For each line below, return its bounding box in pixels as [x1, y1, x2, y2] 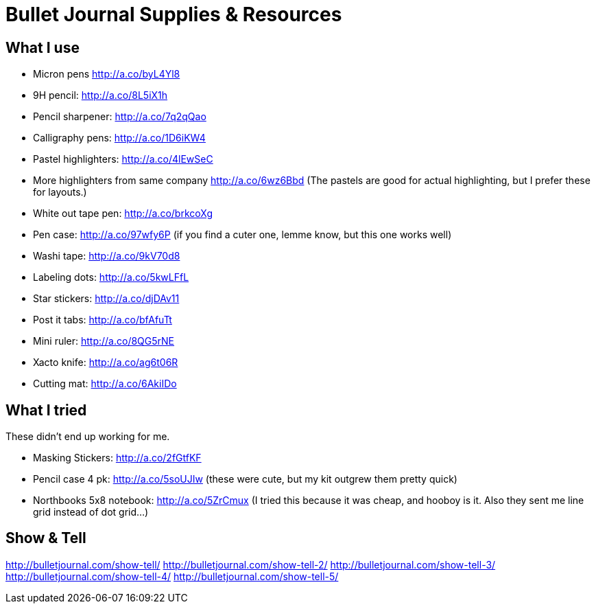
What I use [5, 38, 80, 56]
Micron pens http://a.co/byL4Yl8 [33, 68, 180, 80]
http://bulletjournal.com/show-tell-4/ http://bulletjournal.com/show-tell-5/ [5, 570, 339, 582]
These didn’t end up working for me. [5, 430, 170, 443]
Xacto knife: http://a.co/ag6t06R [33, 356, 178, 369]
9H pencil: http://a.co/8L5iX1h [33, 89, 168, 102]
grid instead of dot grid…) [33, 506, 149, 518]
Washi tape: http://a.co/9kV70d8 [33, 250, 180, 262]
